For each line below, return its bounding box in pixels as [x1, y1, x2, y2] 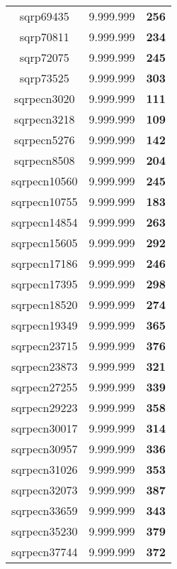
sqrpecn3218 [14, 111, 75, 127]
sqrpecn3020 [14, 90, 75, 107]
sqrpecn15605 [11, 234, 78, 251]
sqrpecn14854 [11, 214, 78, 230]
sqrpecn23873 [11, 358, 78, 374]
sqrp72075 [19, 49, 69, 65]
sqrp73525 [19, 70, 69, 86]
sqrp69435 [19, 8, 69, 24]
